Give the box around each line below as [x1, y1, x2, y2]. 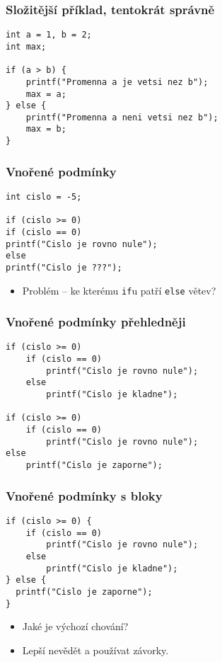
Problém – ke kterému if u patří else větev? [22, 283, 216, 297]
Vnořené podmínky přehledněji [6, 313, 186, 331]
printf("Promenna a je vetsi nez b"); [25, 76, 209, 87]
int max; [6, 41, 47, 52]
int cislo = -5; [6, 192, 82, 202]
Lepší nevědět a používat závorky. [22, 642, 169, 657]
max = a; [25, 89, 66, 99]
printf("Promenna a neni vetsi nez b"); [25, 112, 218, 122]
